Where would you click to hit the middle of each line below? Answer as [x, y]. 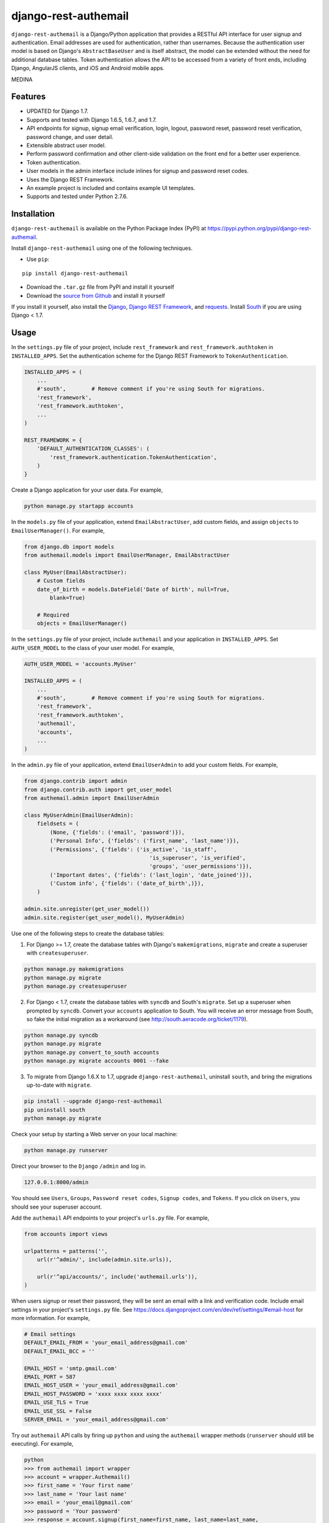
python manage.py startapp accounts [79, 506]
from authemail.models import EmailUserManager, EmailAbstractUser [127, 555]
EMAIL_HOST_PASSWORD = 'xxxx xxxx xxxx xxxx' [93, 1394]
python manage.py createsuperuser [76, 986]
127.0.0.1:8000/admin [56, 1182]
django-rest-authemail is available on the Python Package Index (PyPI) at [109, 228]
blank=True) [67, 598]
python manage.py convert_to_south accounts [92, 1052]
